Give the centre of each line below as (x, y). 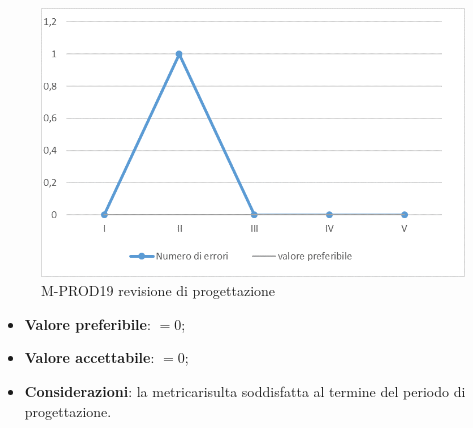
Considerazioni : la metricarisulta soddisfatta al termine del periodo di (245, 390)
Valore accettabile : (89, 357)
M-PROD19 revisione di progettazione (158, 290)
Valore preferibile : (87, 323)
